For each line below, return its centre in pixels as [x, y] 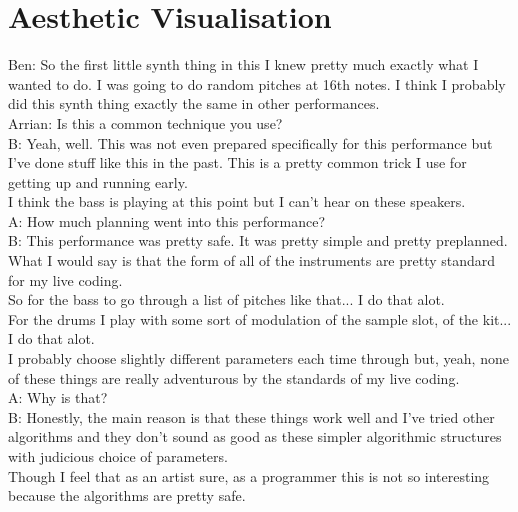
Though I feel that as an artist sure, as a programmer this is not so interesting [249, 475]
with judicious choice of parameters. [118, 456]
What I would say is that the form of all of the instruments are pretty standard [252, 260]
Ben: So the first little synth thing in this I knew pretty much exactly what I [243, 64]
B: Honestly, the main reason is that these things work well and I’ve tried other [251, 416]
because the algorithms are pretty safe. [127, 495]
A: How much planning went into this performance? [167, 220]
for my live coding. [65, 279]
